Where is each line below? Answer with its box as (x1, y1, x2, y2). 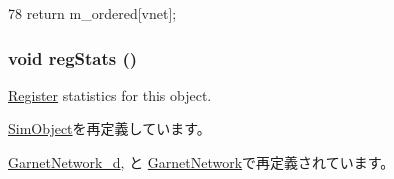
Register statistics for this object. (8, 84, 212, 105)
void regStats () (8, 45, 138, 70)
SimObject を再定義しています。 (8, 118, 211, 139)
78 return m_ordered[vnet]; (8, 3, 177, 23)
